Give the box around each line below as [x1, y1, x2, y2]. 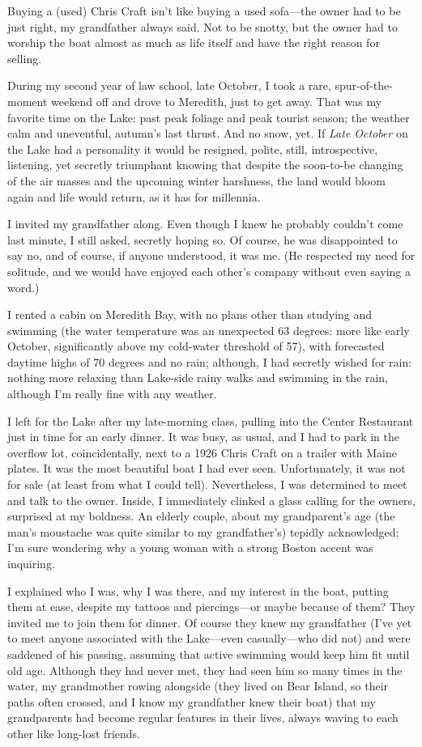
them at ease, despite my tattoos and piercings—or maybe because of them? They [7, 598, 416, 615]
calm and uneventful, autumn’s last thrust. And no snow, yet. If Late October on [7, 125, 408, 142]
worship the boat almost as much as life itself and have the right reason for [7, 34, 380, 51]
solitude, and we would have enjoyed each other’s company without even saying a [7, 262, 411, 279]
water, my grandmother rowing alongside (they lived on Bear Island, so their [7, 677, 389, 694]
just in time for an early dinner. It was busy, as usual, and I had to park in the [7, 428, 399, 445]
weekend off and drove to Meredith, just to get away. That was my [51, 92, 382, 109]
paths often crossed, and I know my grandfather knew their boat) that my [7, 693, 377, 710]
